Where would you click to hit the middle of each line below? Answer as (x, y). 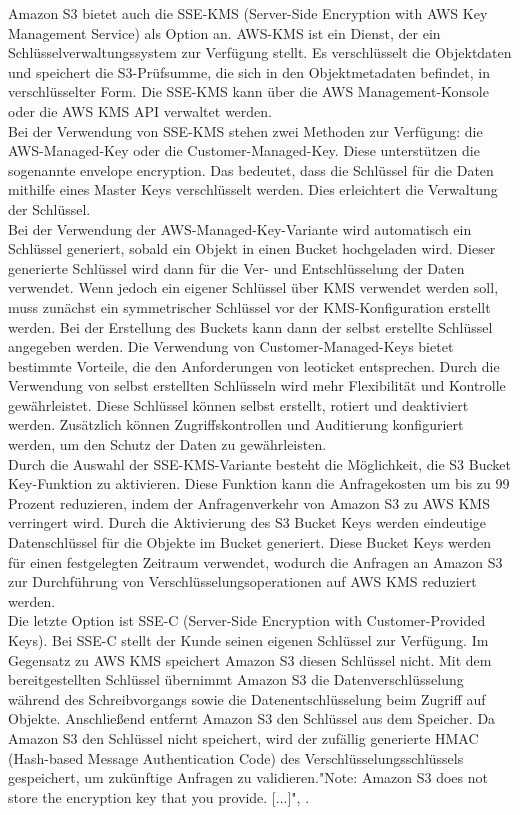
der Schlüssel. (49, 208)
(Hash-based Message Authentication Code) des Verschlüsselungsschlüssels (236, 757)
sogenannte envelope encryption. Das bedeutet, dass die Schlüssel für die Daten (251, 169)
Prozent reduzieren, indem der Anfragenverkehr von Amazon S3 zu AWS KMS (249, 502)
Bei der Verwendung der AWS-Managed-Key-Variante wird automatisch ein (240, 228)
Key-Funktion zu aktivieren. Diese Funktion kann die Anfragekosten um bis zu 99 (259, 483)
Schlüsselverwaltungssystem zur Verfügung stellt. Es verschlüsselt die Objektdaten (260, 52)
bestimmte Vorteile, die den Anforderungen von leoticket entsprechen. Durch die (254, 365)
